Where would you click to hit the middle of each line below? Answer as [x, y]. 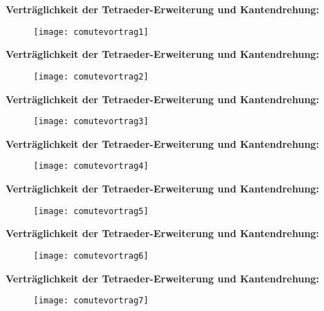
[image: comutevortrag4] [91, 166]
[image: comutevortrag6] [91, 256]
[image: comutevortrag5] [91, 211]
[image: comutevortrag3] [91, 122]
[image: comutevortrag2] [91, 76]
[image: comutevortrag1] [91, 32]
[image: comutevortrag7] [91, 301]
